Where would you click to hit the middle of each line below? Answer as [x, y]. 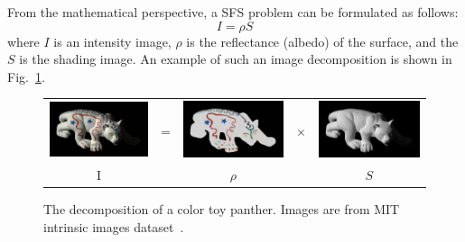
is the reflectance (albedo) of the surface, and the [322, 41]
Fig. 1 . [26, 76]
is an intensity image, [112, 41]
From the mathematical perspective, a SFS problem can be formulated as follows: [233, 12]
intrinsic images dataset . [114, 226]
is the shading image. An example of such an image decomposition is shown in [236, 59]
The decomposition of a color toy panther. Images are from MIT [222, 209]
